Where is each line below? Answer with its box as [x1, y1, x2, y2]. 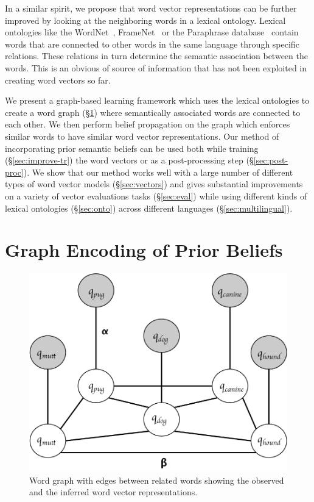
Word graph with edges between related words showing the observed [29, 473, 284, 486]
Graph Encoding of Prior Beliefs [5, 237, 283, 262]
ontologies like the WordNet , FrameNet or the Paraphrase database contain [5, 26, 299, 38]
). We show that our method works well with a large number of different [23, 165, 293, 178]
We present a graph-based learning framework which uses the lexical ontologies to [5, 94, 310, 107]
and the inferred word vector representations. [29, 486, 198, 498]
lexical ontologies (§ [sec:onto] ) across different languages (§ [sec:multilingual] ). [5, 201, 293, 214]
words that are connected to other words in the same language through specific [5, 37, 299, 50]
